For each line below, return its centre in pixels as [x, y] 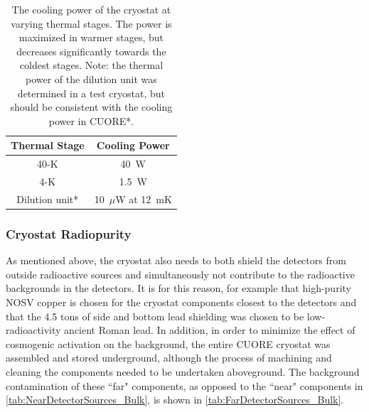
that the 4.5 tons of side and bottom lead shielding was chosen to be [155, 316]
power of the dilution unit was [91, 78]
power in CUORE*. [91, 120]
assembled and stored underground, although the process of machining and [169, 358]
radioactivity [33, 330]
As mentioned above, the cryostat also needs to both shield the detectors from [176, 260]
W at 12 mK [144, 199]
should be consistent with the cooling [91, 107]
